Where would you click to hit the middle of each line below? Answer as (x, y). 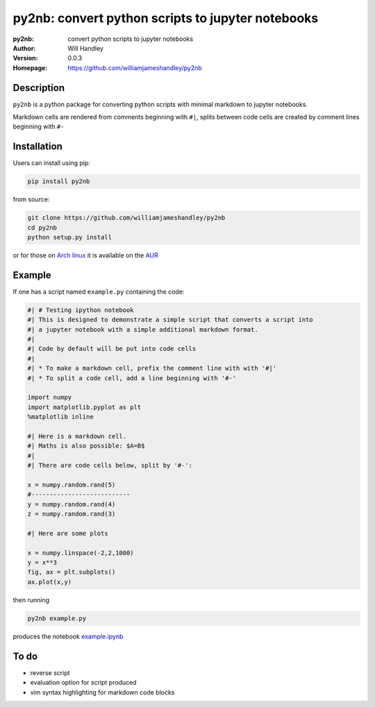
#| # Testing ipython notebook (81, 310)
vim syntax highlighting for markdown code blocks (102, 692)
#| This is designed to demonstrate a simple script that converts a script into (170, 320)
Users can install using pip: (51, 163)
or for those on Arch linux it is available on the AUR (86, 255)
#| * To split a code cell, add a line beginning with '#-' (132, 378)
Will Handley (86, 48)
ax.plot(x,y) (50, 582)
